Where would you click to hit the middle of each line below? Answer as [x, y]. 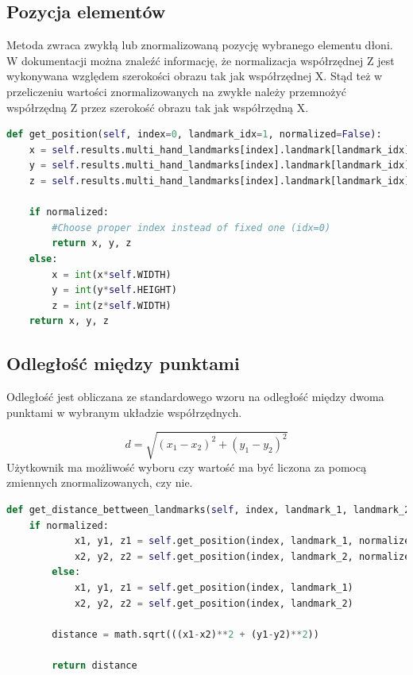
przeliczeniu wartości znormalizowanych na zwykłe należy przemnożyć [176, 91]
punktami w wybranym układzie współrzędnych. [124, 412]
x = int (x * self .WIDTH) [112, 274]
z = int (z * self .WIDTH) [112, 305]
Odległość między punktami [123, 363]
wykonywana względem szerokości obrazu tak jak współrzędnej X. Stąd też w [195, 76]
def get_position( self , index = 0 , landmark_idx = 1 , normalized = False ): [194, 135]
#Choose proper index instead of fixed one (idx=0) [191, 228]
